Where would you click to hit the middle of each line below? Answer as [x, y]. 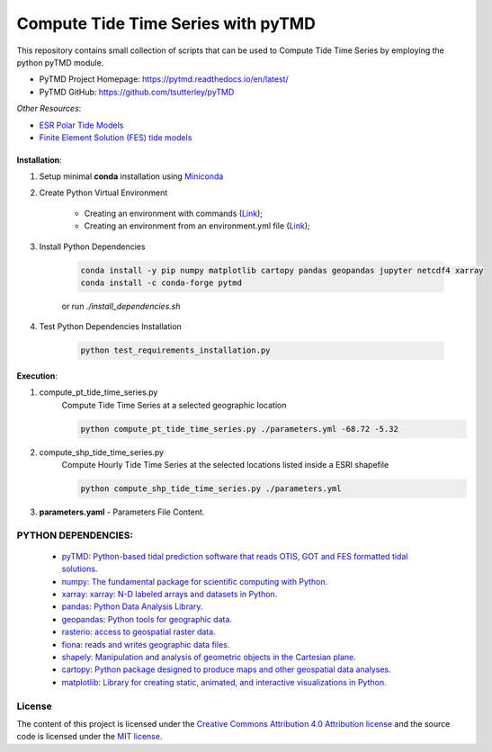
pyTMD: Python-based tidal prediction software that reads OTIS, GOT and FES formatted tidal [235, 556]
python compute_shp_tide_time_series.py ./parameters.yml [211, 488]
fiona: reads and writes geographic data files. [146, 644]
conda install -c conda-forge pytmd [161, 283]
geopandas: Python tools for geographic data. [147, 619]
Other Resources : [49, 109]
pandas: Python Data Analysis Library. [132, 606]
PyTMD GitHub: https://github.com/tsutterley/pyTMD [137, 92]
